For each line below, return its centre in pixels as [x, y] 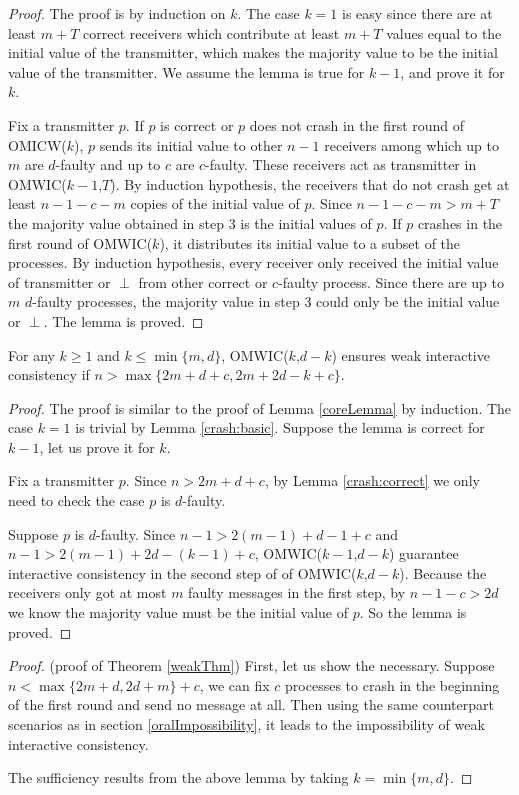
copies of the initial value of [215, 203]
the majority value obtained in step [116, 222]
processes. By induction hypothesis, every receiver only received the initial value [253, 262]
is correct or [197, 124]
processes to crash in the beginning [392, 684]
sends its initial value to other [191, 144]
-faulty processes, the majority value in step [166, 301]
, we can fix [234, 684]
